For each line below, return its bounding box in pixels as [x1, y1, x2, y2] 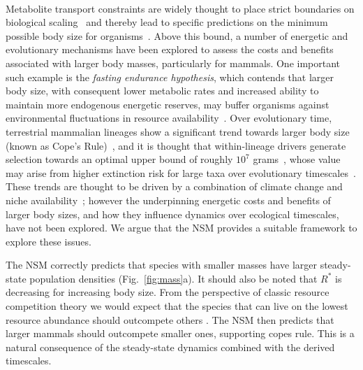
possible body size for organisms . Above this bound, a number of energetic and [6, 28, 348, 43]
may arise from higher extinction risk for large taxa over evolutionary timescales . [6, 165, 356, 180]
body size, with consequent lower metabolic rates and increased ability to [6, 83, 319, 98]
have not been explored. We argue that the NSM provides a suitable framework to [6, 220, 357, 235]
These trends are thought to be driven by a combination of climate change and [6, 179, 343, 194]
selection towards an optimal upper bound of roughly [6, 152, 233, 166]
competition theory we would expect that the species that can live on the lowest [6, 299, 348, 313]
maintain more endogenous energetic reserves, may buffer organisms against [6, 97, 329, 111]
